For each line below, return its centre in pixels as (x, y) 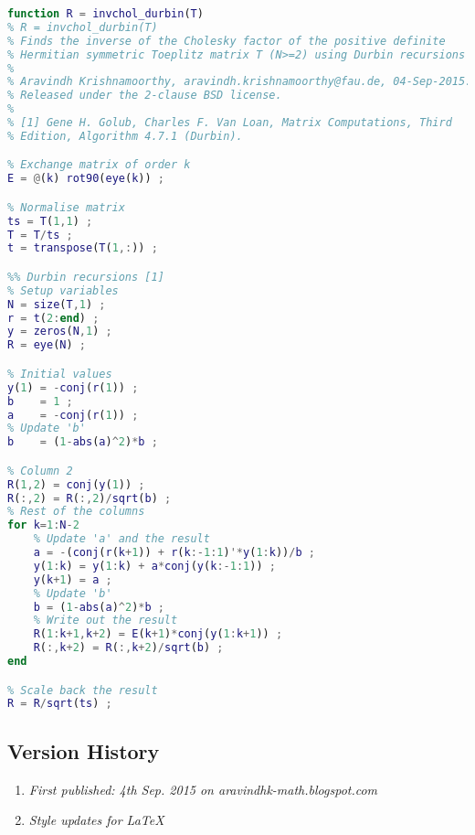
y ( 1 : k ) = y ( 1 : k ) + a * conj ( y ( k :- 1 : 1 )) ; (154, 566)
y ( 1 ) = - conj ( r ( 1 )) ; (73, 387)
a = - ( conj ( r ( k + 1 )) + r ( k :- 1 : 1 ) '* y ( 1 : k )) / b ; (174, 553)
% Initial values (60, 374)
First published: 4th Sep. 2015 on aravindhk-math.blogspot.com (203, 789)
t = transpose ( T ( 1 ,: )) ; (83, 248)
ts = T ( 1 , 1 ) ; (50, 221)
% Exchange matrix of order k (99, 165)
